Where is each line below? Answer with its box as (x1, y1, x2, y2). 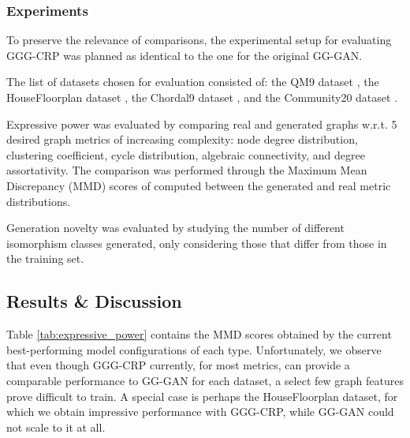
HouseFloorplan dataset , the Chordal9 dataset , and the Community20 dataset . (6, 89, 398, 105)
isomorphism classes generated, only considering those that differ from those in (6, 234, 387, 251)
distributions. (6, 193, 71, 209)
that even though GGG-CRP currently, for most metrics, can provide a (6, 357, 350, 373)
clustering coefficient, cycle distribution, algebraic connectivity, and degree (6, 146, 365, 163)
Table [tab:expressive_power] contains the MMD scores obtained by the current (6, 326, 392, 343)
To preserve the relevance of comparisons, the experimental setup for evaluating (6, 32, 392, 48)
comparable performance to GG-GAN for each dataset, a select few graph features (6, 372, 404, 388)
